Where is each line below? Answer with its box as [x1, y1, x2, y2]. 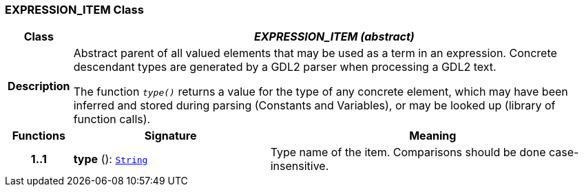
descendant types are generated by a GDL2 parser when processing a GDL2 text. [73, 60, 497, 74]
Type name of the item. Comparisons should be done [270, 145, 546, 160]
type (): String [73, 152, 148, 167]
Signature [144, 129, 197, 143]
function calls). [73, 112, 151, 127]
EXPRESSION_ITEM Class [5, 3, 144, 17]
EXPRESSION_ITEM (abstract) [253, 30, 415, 44]
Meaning [409, 129, 457, 143]
